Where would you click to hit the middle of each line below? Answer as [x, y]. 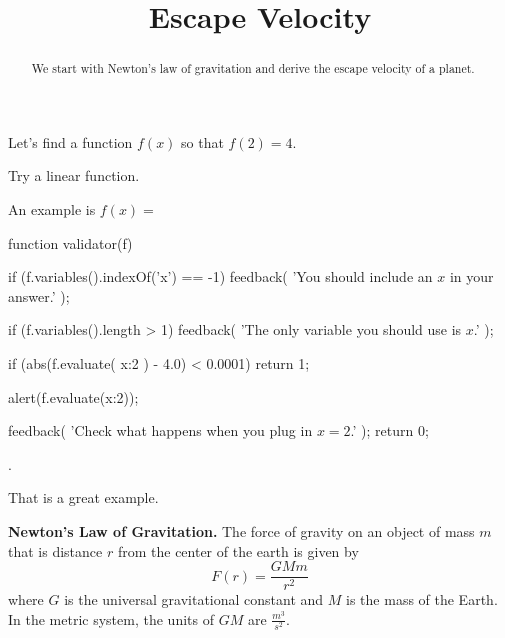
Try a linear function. [74, 175]
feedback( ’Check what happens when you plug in [160, 430]
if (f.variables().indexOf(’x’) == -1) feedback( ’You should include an [220, 276]
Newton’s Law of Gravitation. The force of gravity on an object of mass [241, 530]
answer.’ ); [39, 295]
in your [471, 276]
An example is [52, 209]
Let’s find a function [70, 141]
